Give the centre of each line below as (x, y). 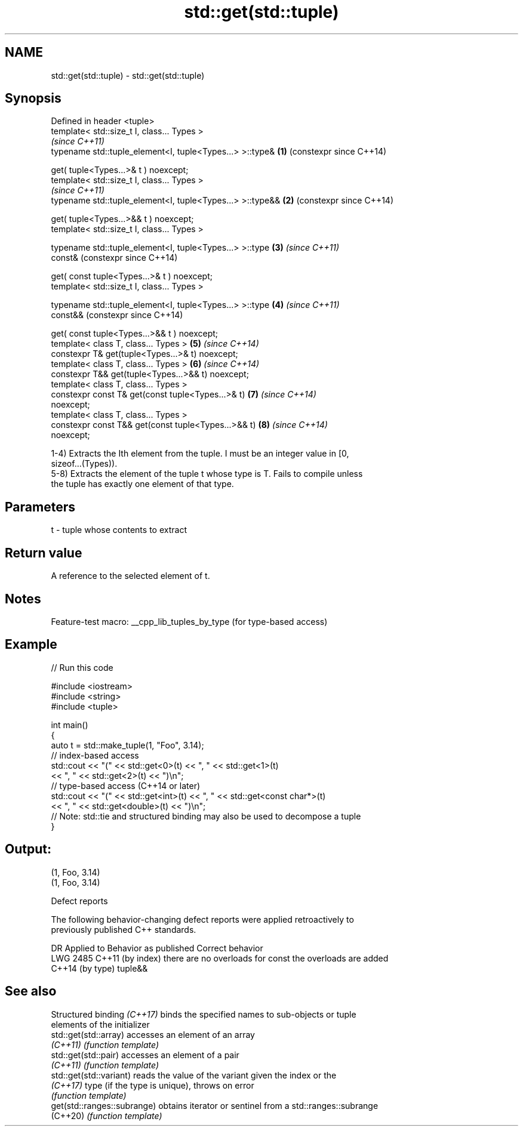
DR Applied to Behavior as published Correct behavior (157, 948)
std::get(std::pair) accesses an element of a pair (145, 1055)
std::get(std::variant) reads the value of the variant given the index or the (194, 1075)
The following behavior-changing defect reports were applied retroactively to (202, 919)
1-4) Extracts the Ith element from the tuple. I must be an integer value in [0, (200, 454)
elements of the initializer (100, 1024)
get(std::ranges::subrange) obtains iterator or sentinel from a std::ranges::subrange (215, 1105)
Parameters (40, 507)
